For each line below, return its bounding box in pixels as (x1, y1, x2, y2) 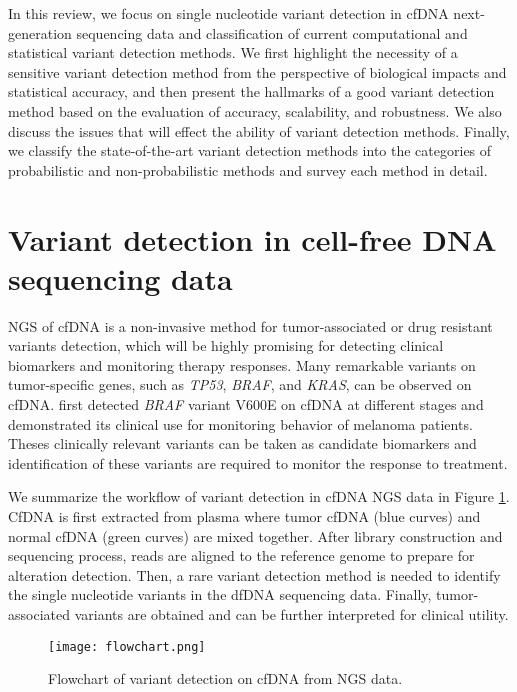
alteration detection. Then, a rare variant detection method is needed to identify (8, 564, 501, 585)
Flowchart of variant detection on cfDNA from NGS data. (48, 668, 403, 689)
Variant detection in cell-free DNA (8, 218, 497, 259)
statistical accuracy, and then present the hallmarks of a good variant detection (8, 81, 495, 102)
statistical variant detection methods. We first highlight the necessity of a (8, 42, 458, 63)
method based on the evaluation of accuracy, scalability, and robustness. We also (8, 100, 502, 121)
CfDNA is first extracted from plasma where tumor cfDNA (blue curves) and (8, 506, 481, 526)
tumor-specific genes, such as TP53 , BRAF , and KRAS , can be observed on (8, 374, 472, 395)
